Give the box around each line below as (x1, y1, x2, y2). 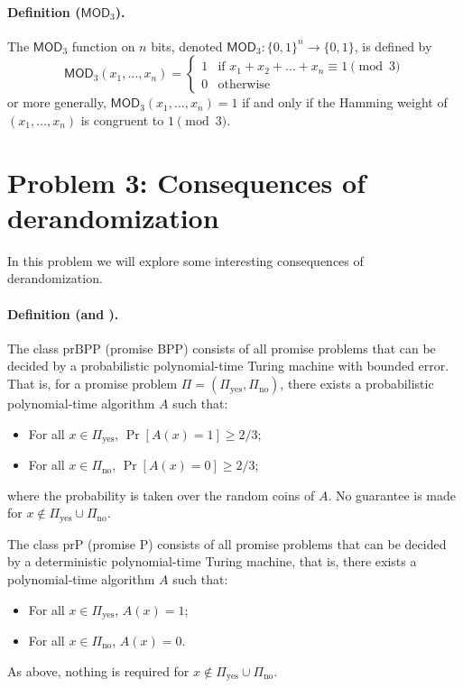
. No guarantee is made (328, 485, 457, 504)
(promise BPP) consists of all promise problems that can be (105, 338, 436, 357)
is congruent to (80, 110, 164, 129)
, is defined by (354, 36, 432, 55)
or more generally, (7, 93, 106, 112)
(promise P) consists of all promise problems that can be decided (88, 534, 447, 553)
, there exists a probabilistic (280, 374, 434, 393)
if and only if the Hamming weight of (242, 93, 448, 112)
